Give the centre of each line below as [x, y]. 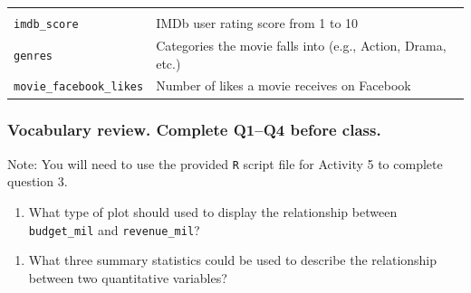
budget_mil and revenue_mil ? [114, 229]
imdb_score [46, 24]
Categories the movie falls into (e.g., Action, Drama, [301, 45]
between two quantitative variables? [128, 277]
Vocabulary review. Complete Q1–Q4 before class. [194, 130]
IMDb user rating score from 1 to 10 [257, 23]
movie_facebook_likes [79, 87]
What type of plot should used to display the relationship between [213, 211]
